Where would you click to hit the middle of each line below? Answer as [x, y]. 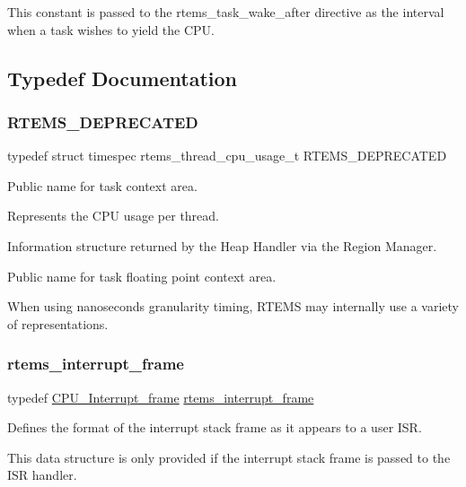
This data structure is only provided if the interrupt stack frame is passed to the [229, 457]
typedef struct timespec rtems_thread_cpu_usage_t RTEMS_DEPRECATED [227, 156]
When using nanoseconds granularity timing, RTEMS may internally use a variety [233, 306]
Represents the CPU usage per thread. [113, 216]
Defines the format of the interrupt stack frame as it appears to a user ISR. [215, 427]
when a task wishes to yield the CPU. [111, 29]
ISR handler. [42, 475]
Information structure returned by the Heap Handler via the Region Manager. [222, 245]
